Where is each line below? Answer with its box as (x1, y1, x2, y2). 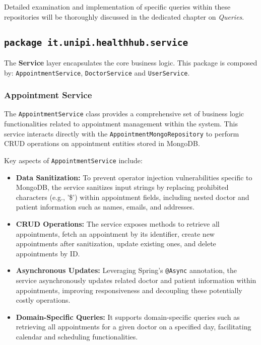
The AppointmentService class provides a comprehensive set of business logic (4, 108, 244, 119)
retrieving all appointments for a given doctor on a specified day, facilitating (16, 321, 251, 332)
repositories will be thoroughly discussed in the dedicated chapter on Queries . (4, 11, 244, 22)
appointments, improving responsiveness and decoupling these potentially (16, 285, 242, 295)
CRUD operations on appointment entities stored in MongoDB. (4, 138, 200, 149)
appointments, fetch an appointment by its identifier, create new (16, 228, 215, 239)
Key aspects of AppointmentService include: (4, 155, 143, 165)
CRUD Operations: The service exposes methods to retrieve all (16, 218, 220, 229)
